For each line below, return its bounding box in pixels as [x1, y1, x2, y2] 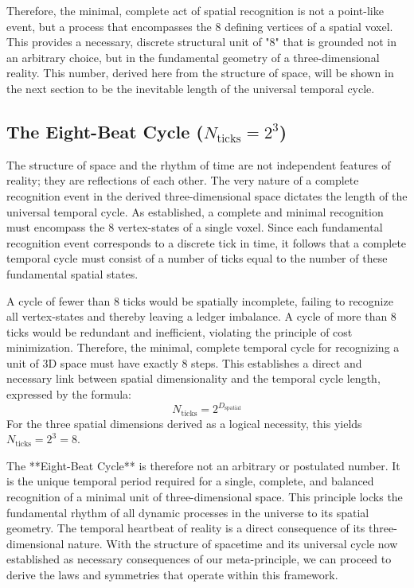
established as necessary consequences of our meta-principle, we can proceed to [6, 551, 392, 567]
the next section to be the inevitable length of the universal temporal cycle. [6, 80, 375, 96]
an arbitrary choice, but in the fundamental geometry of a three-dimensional [6, 49, 380, 65]
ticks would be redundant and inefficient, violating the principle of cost [6, 323, 353, 340]
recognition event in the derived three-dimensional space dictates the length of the [6, 187, 408, 204]
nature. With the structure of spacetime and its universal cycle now [68, 535, 398, 551]
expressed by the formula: [6, 386, 131, 403]
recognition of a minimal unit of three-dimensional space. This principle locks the [6, 489, 403, 504]
